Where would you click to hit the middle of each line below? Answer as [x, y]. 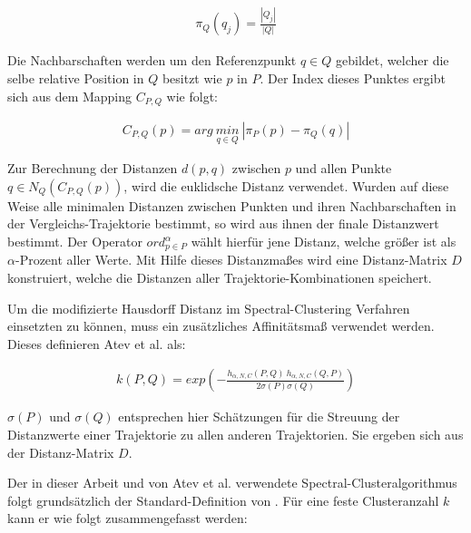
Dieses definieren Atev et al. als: [97, 343]
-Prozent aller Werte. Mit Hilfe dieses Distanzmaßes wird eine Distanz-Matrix [231, 260]
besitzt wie [192, 78]
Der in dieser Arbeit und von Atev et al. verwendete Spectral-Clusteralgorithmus [232, 483]
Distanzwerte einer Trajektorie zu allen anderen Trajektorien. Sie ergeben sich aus [235, 435]
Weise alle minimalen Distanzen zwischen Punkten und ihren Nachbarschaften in [232, 205]
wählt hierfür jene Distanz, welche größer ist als [324, 242]
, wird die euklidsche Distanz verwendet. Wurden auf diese [286, 185]
